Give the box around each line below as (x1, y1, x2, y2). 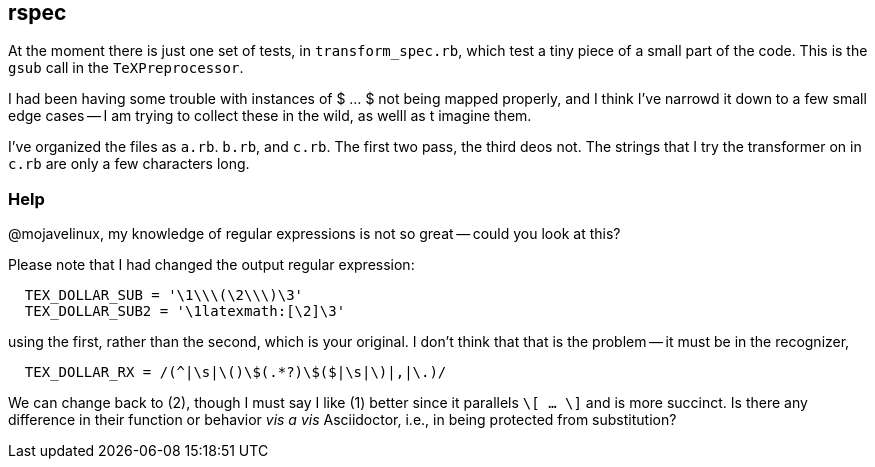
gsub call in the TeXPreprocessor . (8, 59, 244, 77)
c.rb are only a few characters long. (8, 155, 250, 173)
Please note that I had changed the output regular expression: (8, 256, 415, 274)
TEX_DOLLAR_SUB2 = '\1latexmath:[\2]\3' (24, 303, 346, 320)
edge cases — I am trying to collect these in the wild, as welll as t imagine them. (8, 107, 532, 125)
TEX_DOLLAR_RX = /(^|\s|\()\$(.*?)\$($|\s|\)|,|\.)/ (24, 364, 447, 381)
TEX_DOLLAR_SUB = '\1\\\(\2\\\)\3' (24, 287, 304, 304)
